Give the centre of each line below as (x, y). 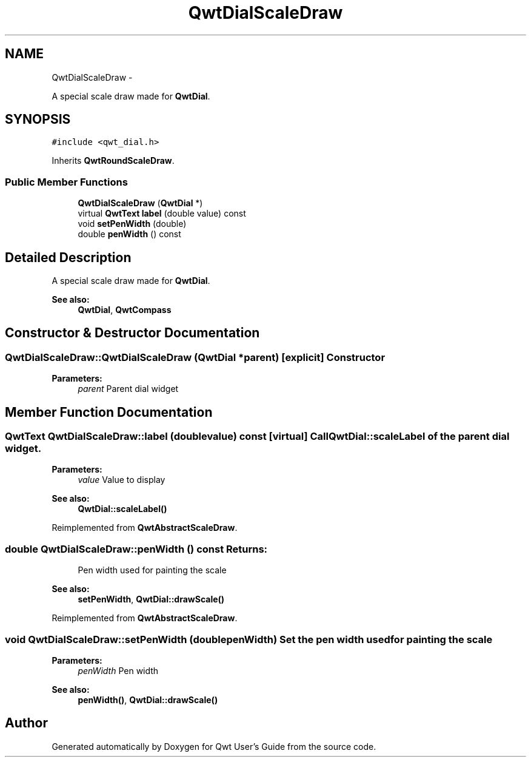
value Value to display (122, 480)
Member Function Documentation (109, 412)
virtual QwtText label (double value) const (162, 214)
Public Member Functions (66, 182)
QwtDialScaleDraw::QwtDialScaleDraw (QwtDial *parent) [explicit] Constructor (195, 357)
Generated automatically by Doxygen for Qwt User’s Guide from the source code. (214, 746)
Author (26, 723)
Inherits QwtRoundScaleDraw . (113, 161)
